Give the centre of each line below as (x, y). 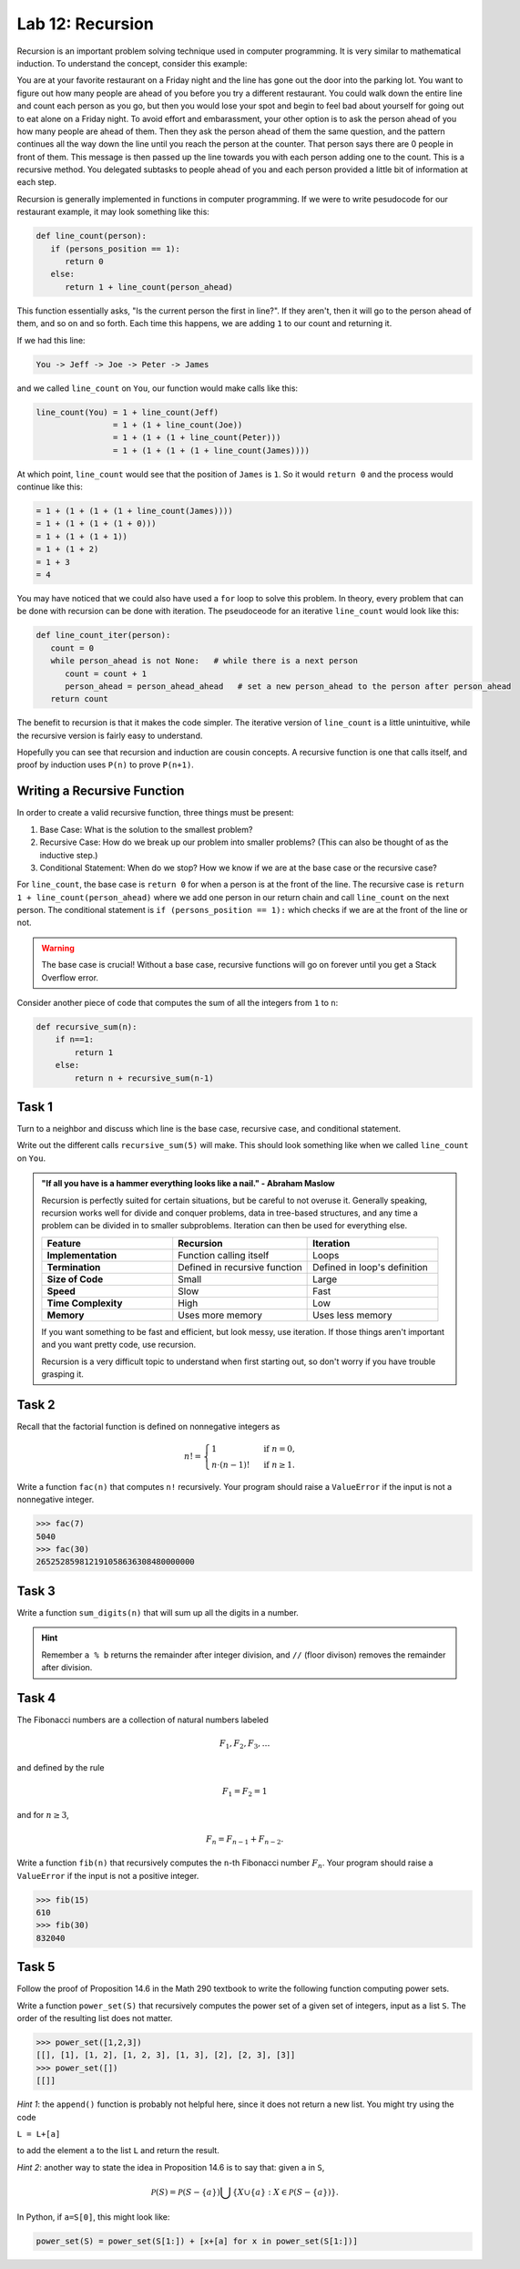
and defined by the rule (61, 1767)
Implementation (82, 1255)
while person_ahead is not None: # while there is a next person (204, 661)
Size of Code (75, 1278)
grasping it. (62, 1374)
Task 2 (36, 1405)
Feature (64, 1243)
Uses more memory (220, 1315)
